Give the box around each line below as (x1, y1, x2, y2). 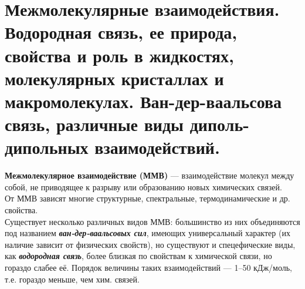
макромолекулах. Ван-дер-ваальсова (5, 89, 282, 113)
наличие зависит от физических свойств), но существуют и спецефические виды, (5, 238, 296, 250)
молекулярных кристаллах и (5, 66, 224, 90)
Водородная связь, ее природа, (5, 20, 238, 44)
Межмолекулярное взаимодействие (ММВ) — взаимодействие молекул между (5, 169, 294, 182)
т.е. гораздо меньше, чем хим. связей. (5, 273, 140, 285)
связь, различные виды (5, 112, 184, 136)
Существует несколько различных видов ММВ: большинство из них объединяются (5, 215, 300, 227)
